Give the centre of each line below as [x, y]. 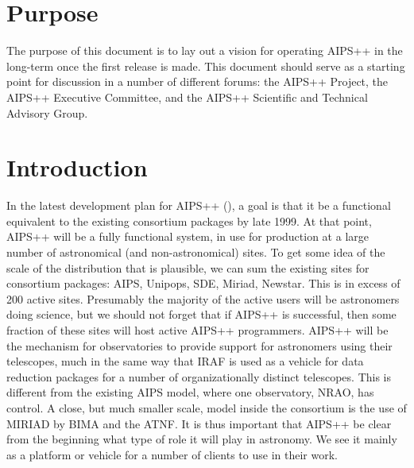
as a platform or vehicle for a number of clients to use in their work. [172, 454]
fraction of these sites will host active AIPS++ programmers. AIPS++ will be [197, 329]
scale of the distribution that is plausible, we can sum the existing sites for [188, 267]
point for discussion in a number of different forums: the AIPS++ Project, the [197, 81]
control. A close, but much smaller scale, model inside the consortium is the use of [207, 407]
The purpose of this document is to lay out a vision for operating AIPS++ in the [205, 50]
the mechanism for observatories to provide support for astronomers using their [199, 345]
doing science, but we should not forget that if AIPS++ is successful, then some [201, 314]
